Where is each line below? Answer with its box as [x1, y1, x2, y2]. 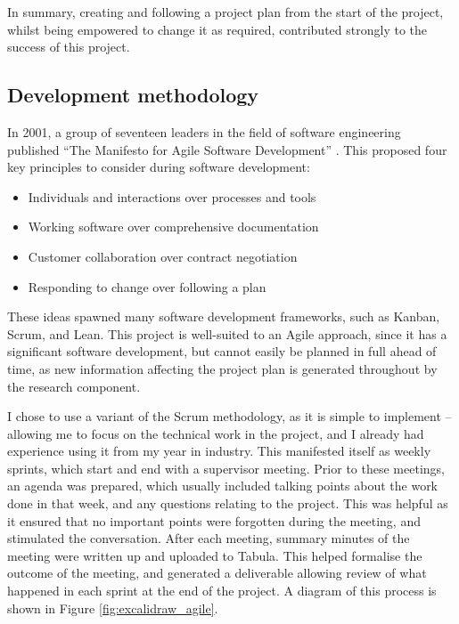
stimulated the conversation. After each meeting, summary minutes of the [7, 529, 410, 547]
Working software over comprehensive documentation [28, 217, 319, 236]
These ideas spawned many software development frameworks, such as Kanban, [7, 307, 440, 326]
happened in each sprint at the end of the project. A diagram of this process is [7, 581, 437, 600]
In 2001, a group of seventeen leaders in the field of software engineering [7, 122, 401, 141]
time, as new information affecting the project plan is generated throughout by [7, 359, 438, 377]
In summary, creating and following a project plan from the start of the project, [7, 3, 444, 20]
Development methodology [7, 81, 259, 109]
